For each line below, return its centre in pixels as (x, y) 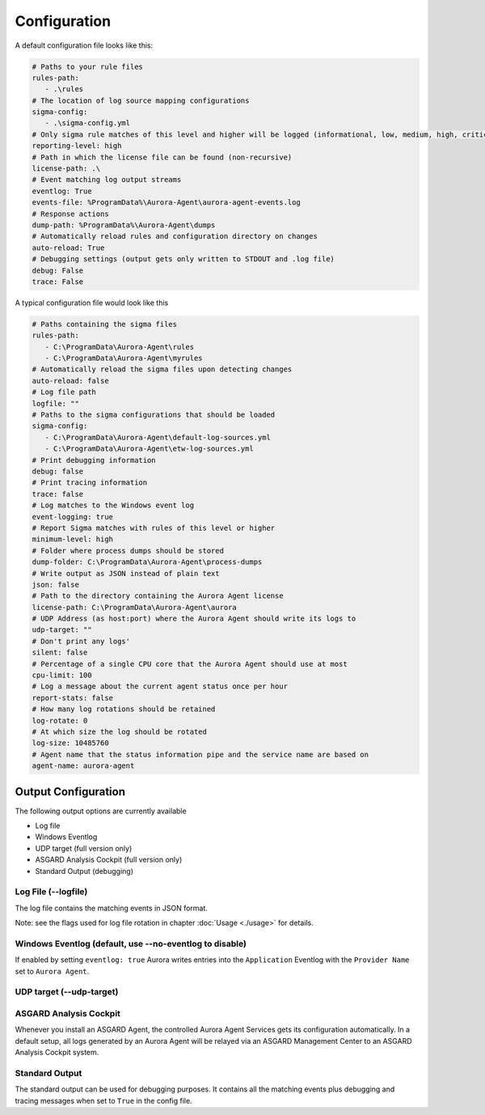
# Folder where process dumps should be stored (128, 551)
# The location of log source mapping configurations (141, 100)
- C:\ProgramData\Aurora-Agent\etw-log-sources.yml (149, 449)
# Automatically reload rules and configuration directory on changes (175, 236)
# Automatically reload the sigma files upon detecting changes (162, 369)
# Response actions (70, 214)
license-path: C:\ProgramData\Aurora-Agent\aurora (135, 607)
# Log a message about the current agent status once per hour (160, 687)
